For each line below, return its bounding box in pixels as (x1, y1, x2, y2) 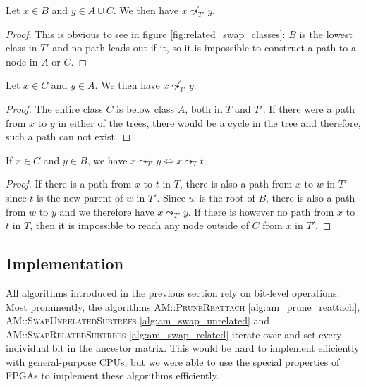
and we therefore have (59, 204, 154, 219)
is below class (116, 101, 174, 116)
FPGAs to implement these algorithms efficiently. (6, 368, 219, 383)
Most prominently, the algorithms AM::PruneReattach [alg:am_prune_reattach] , (6, 299, 360, 314)
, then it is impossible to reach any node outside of (30, 218, 249, 233)
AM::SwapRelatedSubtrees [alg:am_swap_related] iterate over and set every (6, 326, 342, 341)
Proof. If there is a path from (6, 176, 132, 191)
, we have (87, 152, 128, 167)
